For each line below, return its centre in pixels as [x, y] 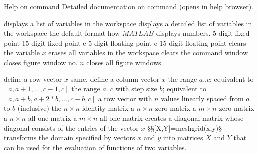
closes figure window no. [41, 62]
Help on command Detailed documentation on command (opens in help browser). [129, 6]
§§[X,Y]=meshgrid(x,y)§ [185, 127]
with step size [136, 89]
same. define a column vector [115, 79]
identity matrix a [108, 108]
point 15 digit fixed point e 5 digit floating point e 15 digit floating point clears [125, 42]
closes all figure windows [124, 62]
